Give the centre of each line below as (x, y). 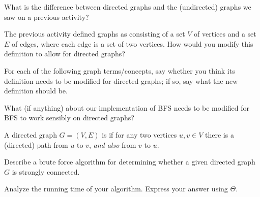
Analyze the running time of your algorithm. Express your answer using (116, 189)
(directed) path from (36, 144)
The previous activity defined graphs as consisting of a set (95, 34)
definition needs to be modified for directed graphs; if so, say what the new (121, 80)
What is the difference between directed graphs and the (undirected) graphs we (128, 7)
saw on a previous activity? (47, 17)
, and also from (112, 144)
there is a (220, 134)
